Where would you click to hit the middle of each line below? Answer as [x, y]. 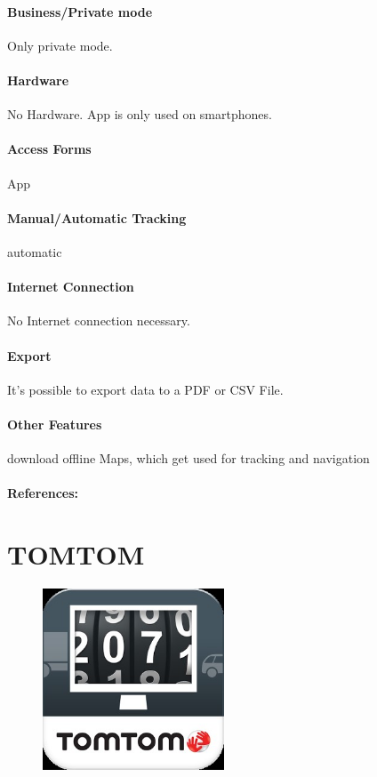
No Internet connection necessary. [99, 320]
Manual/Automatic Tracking [97, 217]
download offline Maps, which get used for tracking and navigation [188, 458]
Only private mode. [60, 45]
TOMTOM [76, 554]
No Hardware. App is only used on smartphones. [140, 114]
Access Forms [49, 149]
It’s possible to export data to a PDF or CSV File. [145, 389]
